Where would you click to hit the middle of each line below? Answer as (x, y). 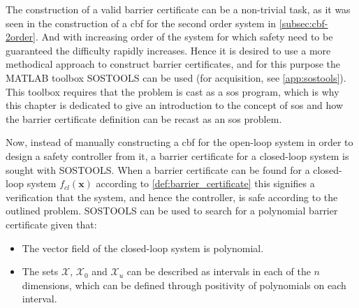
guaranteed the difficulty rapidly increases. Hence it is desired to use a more (168, 50)
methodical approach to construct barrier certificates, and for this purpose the (173, 64)
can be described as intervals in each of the (219, 271)
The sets (40, 271)
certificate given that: (51, 224)
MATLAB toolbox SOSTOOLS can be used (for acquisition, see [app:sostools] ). (176, 77)
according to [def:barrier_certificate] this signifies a (205, 183)
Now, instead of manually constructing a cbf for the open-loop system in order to (179, 142)
